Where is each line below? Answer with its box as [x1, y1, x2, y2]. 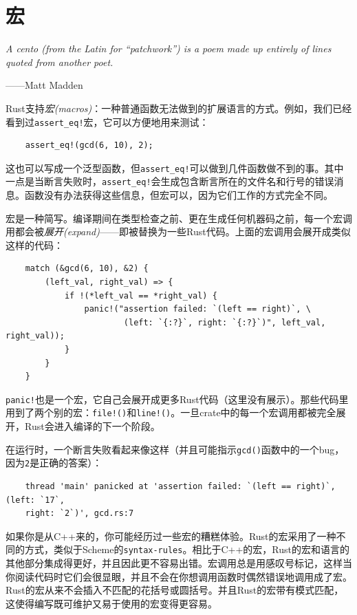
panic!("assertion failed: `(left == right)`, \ [84, 304, 311, 314]
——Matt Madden [6, 78, 83, 92]
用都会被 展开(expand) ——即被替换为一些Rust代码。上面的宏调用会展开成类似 [6, 224, 351, 239]
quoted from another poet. [6, 54, 113, 69]
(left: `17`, [6, 495, 65, 505]
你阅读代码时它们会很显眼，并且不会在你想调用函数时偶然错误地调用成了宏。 [6, 569, 352, 583]
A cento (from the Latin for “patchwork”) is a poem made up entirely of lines [6, 41, 332, 56]
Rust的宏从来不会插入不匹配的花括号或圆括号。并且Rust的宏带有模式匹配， [6, 583, 344, 597]
